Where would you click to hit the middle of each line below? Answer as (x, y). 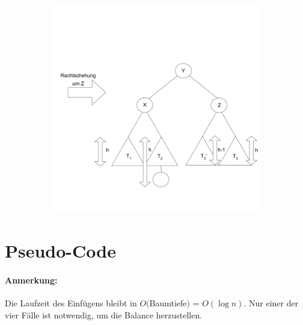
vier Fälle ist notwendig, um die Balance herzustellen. (104, 315)
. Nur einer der (271, 303)
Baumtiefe (168, 303)
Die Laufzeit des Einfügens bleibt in (71, 303)
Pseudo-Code (60, 251)
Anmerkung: (31, 280)
